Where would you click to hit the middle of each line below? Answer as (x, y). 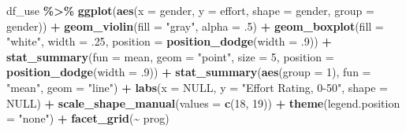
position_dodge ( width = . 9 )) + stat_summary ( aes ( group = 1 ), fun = (189, 72)
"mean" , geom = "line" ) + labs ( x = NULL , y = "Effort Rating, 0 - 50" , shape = (197, 87)
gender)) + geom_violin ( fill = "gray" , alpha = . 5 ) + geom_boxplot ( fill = (195, 26)
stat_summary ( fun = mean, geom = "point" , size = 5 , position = (170, 56)
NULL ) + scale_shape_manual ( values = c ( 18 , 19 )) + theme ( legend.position (203, 103)
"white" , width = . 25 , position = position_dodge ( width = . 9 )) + (169, 41)
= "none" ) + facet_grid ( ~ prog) (88, 118)
